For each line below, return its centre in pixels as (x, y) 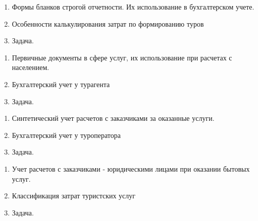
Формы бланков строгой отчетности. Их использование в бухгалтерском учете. (133, 7)
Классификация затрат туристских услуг (74, 196)
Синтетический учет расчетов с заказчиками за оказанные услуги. (113, 118)
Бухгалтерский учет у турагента (61, 84)
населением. (31, 67)
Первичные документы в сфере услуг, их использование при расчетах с (122, 57)
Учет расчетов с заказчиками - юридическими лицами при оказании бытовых (131, 168)
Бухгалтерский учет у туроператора (66, 135)
